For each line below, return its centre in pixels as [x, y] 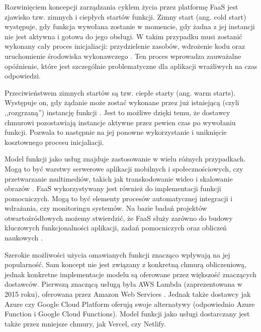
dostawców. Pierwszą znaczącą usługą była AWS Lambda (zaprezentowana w [123, 284]
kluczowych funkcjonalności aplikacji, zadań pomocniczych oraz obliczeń [116, 228]
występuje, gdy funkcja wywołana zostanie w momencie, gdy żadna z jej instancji [130, 26]
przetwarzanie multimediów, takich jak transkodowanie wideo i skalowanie [119, 178]
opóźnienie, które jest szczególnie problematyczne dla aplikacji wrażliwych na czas [131, 66]
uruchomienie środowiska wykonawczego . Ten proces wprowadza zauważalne [123, 56]
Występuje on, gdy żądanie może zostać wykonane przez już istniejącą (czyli [122, 102]
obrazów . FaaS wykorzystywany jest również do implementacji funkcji [113, 188]
